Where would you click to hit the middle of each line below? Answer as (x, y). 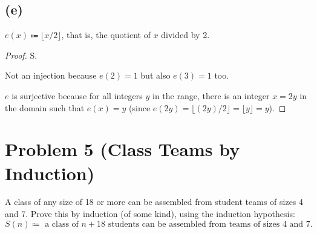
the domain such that (45, 107)
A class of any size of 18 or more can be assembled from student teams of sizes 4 (154, 202)
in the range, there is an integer (211, 95)
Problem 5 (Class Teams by (123, 149)
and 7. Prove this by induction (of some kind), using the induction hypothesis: (150, 214)
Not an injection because (51, 75)
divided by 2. (185, 35)
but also (155, 75)
